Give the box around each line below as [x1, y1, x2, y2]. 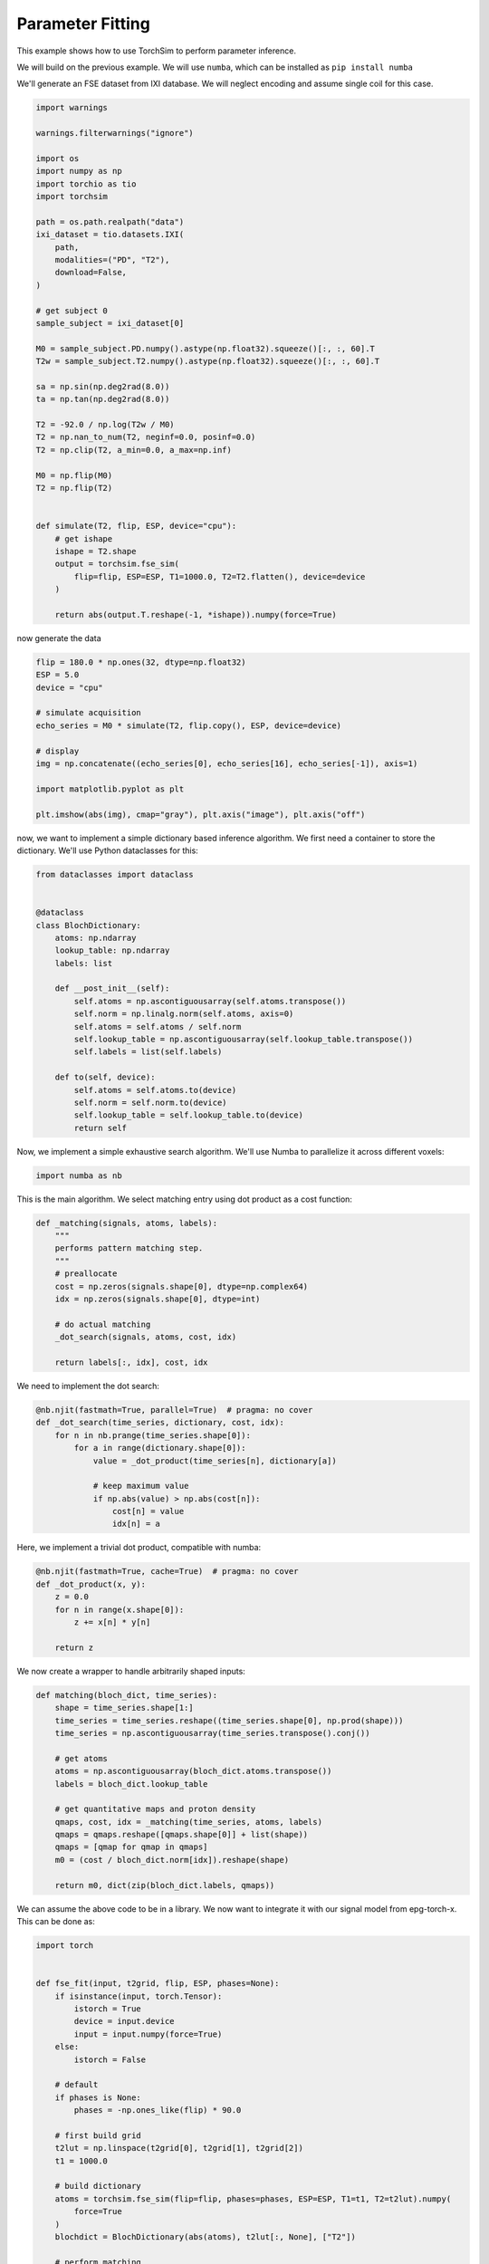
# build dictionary [54, 2181, 142, 2192]
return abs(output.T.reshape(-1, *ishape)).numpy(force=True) [54, 609, 337, 619]
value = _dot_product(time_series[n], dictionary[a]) [92, 1455, 337, 1466]
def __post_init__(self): [54, 983, 170, 993]
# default [54, 2079, 99, 2090]
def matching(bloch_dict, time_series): [35, 1690, 217, 1700]
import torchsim [35, 191, 109, 202]
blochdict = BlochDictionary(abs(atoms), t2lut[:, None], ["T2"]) [54, 2231, 357, 2241]
